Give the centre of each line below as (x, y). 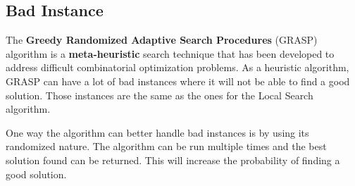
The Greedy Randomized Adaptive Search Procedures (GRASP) (162, 40)
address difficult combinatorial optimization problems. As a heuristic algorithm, (177, 67)
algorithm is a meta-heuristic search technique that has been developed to (170, 53)
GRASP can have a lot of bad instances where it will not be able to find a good (178, 81)
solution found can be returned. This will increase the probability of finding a (173, 160)
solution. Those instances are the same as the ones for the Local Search (160, 95)
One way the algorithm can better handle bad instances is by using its (157, 132)
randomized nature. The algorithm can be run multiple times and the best (166, 146)
